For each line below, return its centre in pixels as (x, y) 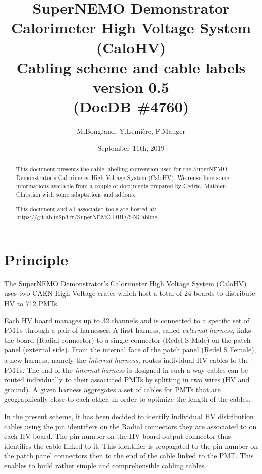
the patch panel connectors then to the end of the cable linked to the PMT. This (129, 456)
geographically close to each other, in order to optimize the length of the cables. (127, 399)
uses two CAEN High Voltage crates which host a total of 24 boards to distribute (130, 293)
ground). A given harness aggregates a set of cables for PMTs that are (112, 389)
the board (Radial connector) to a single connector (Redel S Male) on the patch (127, 340)
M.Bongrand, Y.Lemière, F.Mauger (131, 131)
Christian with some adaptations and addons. (76, 194)
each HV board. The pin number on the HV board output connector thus (118, 436)
